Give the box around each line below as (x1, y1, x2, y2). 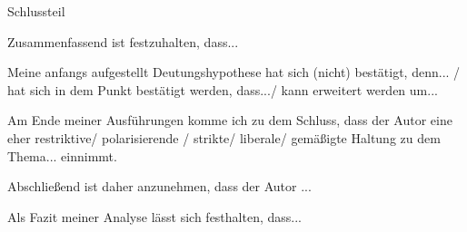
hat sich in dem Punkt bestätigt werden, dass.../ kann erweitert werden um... (7, 80, 438, 99)
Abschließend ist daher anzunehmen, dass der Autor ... (7, 177, 312, 196)
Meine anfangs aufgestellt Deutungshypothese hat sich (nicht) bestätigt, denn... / (7, 63, 461, 82)
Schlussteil (7, 2, 65, 20)
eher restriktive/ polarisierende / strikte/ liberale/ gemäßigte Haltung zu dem (7, 128, 441, 147)
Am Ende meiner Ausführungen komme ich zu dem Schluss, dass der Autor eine (7, 111, 452, 130)
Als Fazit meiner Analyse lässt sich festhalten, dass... (7, 207, 302, 226)
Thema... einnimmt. (7, 146, 117, 165)
